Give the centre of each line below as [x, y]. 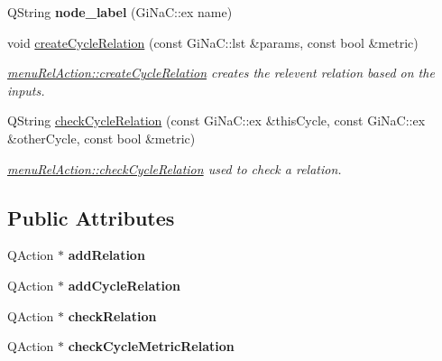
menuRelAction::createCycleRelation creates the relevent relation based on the [221, 73]
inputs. [26, 90]
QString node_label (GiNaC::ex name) [120, 12]
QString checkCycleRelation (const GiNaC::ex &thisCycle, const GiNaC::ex [216, 120]
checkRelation [112, 315]
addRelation [106, 255]
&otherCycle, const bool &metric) [101, 138]
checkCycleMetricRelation [151, 346]
